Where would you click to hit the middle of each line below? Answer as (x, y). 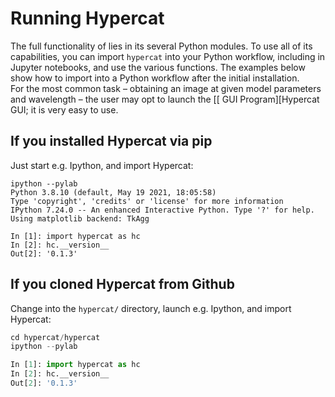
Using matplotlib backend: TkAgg (80, 218)
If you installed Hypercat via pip (111, 141)
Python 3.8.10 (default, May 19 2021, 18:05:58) (113, 192)
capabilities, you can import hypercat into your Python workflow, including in (168, 56)
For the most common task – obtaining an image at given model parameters (166, 88)
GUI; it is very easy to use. (64, 109)
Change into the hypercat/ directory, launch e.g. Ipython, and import (151, 308)
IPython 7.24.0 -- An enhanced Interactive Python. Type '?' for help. (162, 210)
